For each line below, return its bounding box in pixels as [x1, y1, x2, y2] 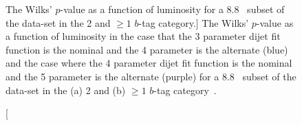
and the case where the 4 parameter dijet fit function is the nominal [6, 56, 292, 70]
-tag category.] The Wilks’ [138, 15, 249, 30]
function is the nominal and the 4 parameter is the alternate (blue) [6, 42, 288, 56]
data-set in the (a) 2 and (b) [6, 82, 126, 97]
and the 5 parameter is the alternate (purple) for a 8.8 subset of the [6, 69, 296, 83]
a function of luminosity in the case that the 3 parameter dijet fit [6, 29, 281, 43]
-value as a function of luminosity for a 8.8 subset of [60, 2, 285, 16]
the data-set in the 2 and [6, 15, 111, 30]
